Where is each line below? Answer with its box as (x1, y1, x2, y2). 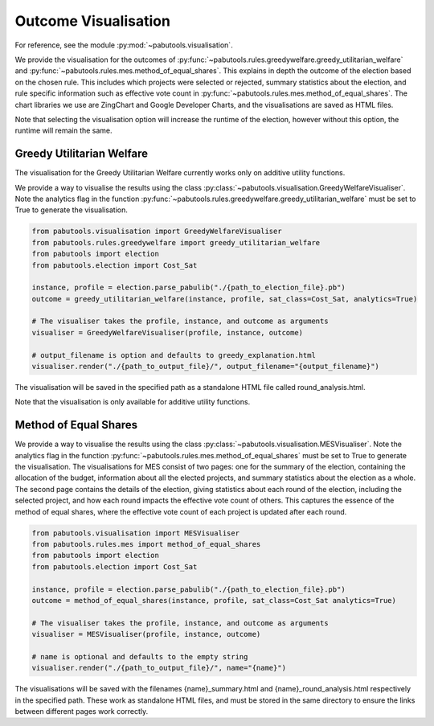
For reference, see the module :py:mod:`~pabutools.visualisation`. (14, 40, 233, 50)
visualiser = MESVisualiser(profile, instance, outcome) (31, 630, 261, 639)
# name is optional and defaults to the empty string (31, 652, 248, 661)
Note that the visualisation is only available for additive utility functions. (14, 397, 251, 407)
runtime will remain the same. (14, 125, 113, 136)
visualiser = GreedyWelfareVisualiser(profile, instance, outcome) (31, 328, 304, 337)
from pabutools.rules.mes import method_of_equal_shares (31, 539, 261, 549)
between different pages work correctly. (14, 707, 149, 716)
